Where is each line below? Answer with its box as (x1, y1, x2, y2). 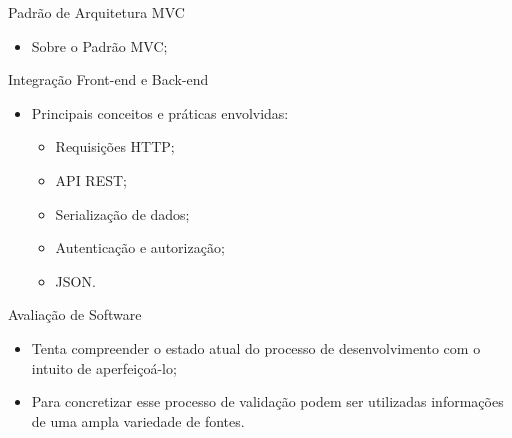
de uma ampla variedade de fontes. (31, 410, 245, 431)
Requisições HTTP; (55, 136, 175, 157)
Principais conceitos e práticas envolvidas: (31, 102, 289, 123)
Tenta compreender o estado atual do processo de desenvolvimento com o (31, 337, 481, 358)
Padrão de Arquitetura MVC (8, 2, 185, 22)
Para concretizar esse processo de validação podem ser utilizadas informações (31, 391, 504, 412)
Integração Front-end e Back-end (8, 69, 209, 90)
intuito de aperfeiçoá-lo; (31, 357, 177, 378)
